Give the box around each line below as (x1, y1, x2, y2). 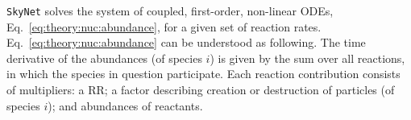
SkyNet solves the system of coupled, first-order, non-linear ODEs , (6, 2, 334, 19)
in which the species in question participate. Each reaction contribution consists (6, 65, 401, 82)
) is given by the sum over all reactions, (210, 49, 405, 66)
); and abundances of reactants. (48, 97, 203, 114)
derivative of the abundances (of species (6, 49, 202, 66)
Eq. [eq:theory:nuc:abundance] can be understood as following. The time (6, 34, 366, 51)
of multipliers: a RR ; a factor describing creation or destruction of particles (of (6, 81, 395, 98)
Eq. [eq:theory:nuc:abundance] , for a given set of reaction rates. (6, 18, 322, 35)
